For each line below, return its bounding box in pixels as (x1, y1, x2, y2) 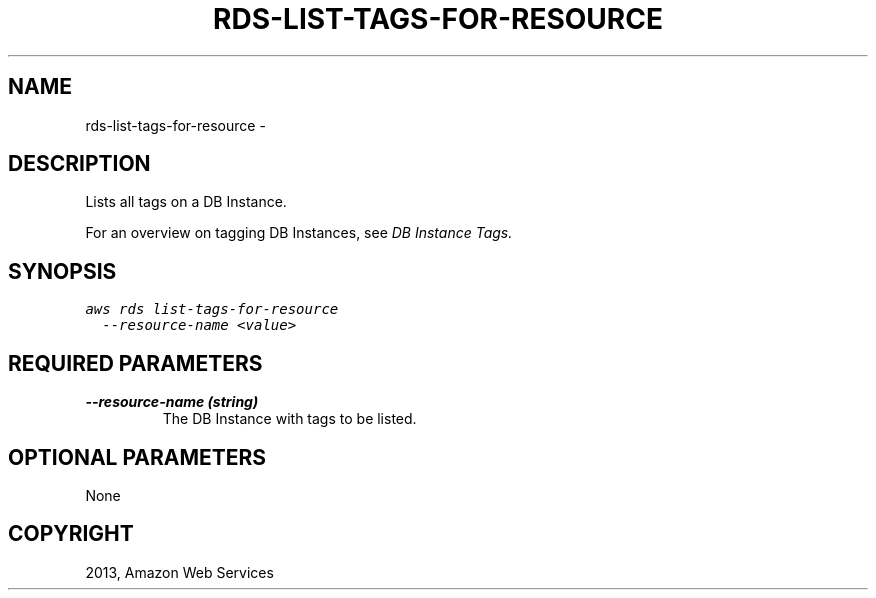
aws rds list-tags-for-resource (85, 301, 339, 318)
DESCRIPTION (8, 151, 151, 177)
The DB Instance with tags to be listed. (162, 410, 417, 428)
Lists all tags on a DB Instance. (85, 193, 287, 211)
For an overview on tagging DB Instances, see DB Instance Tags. (85, 224, 513, 242)
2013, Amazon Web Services (85, 563, 274, 581)
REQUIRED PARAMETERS (8, 350, 263, 376)
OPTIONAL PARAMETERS (8, 444, 267, 470)
